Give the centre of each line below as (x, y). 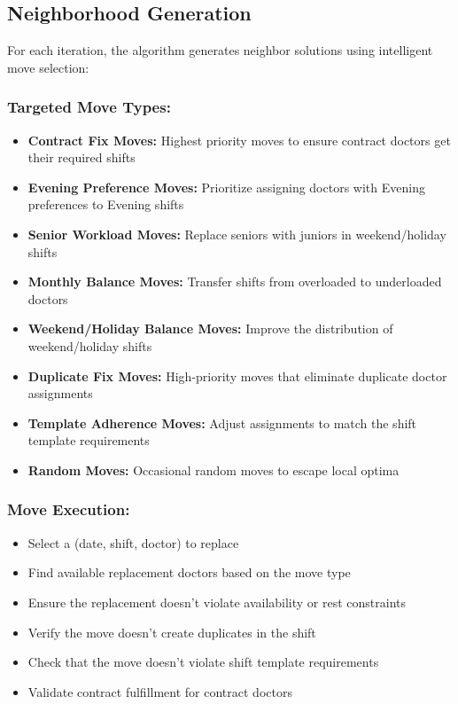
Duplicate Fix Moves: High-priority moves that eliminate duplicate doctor (237, 375)
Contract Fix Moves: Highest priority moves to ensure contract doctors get (239, 140)
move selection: (48, 67)
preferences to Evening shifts (106, 204)
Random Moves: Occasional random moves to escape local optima (213, 469)
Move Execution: (69, 509)
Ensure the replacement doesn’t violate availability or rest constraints (217, 602)
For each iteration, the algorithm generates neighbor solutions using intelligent (220, 50)
